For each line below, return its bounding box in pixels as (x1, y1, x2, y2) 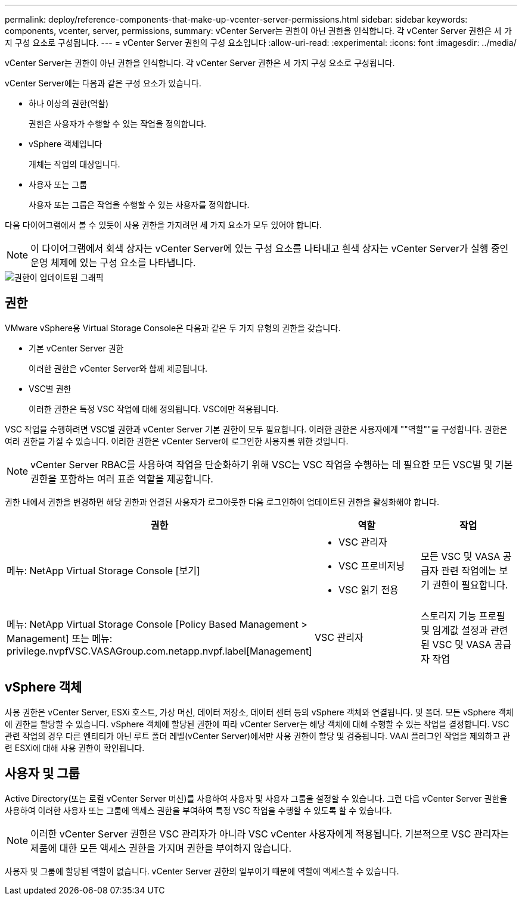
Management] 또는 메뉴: (7, 632, 113, 644)
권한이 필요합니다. (432, 578, 508, 591)
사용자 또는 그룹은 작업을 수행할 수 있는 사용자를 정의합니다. (29, 200, 250, 210)
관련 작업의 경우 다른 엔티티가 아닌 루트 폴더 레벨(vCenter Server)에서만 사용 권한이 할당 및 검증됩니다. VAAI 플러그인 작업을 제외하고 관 (5, 730, 511, 741)
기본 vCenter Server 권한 (29, 342, 124, 353)
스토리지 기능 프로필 (421, 609, 505, 622)
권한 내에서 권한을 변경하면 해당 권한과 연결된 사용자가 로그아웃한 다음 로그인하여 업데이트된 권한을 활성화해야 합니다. (5, 496, 439, 507)
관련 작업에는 (441, 564, 497, 577)
